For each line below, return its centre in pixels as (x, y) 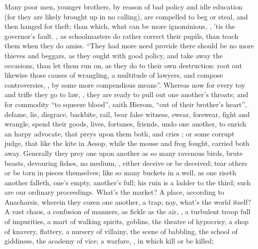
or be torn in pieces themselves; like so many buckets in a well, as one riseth (121, 173)
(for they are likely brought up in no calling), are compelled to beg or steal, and (126, 16)
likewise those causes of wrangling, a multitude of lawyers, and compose (114, 75)
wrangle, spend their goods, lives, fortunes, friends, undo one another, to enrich (126, 124)
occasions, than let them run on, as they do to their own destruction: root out (124, 65)
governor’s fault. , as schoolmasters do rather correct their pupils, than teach (122, 36)
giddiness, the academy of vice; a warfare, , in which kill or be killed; (109, 241)
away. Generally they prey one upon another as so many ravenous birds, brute (124, 153)
